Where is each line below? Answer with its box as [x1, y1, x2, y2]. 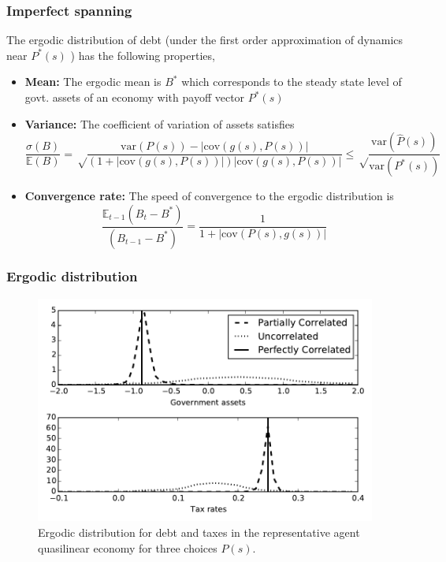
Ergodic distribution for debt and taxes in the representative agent [38, 524, 360, 540]
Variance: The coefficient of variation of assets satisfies [24, 115, 295, 132]
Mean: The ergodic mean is [24, 73, 162, 90]
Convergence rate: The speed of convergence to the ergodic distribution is [24, 188, 394, 204]
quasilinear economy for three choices [38, 539, 217, 556]
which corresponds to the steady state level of [181, 73, 402, 90]
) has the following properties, [70, 47, 215, 63]
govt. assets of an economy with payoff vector [24, 89, 245, 105]
